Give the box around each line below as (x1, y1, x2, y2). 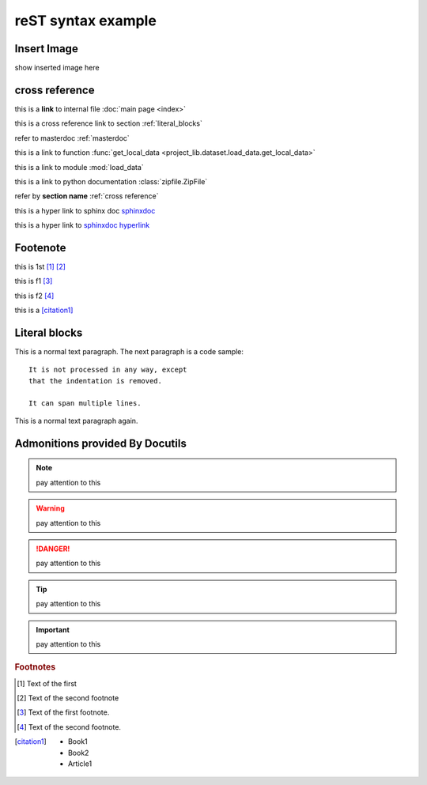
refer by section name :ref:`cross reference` (14, 191, 159, 201)
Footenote (14, 241, 66, 255)
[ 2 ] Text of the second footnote (17, 693, 119, 703)
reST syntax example (14, 12, 157, 29)
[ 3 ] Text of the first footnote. (17, 708, 110, 717)
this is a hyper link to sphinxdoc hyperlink (14, 221, 150, 230)
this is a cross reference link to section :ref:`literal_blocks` (14, 119, 203, 128)
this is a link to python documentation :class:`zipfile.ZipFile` (14, 176, 208, 186)
